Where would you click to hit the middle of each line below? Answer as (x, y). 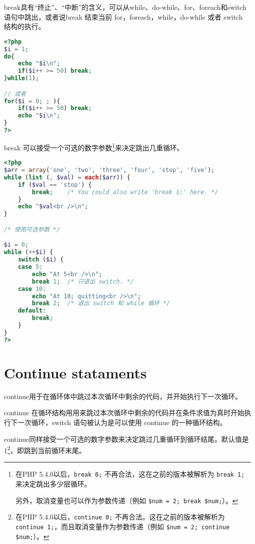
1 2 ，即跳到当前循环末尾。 (45, 449)
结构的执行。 (25, 26)
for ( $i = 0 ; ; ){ (32, 101)
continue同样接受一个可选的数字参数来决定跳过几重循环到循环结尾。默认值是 (127, 439)
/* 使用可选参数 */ (32, 229)
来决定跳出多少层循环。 (53, 484)
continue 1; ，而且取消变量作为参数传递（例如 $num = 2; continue (123, 526)
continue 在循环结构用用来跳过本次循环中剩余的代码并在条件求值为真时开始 (124, 413)
